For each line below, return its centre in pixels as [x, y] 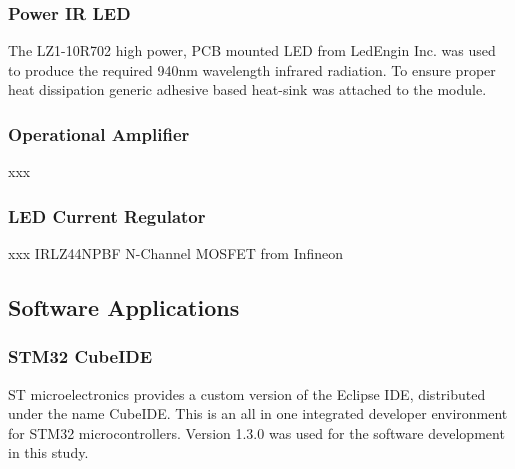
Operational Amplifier [99, 133]
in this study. [48, 452]
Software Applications [124, 307]
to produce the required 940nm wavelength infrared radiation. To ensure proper [252, 69]
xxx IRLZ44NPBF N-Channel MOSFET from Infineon [176, 253]
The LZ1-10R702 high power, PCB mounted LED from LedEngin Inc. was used [252, 50]
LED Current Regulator [107, 215]
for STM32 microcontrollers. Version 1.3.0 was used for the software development [256, 432]
